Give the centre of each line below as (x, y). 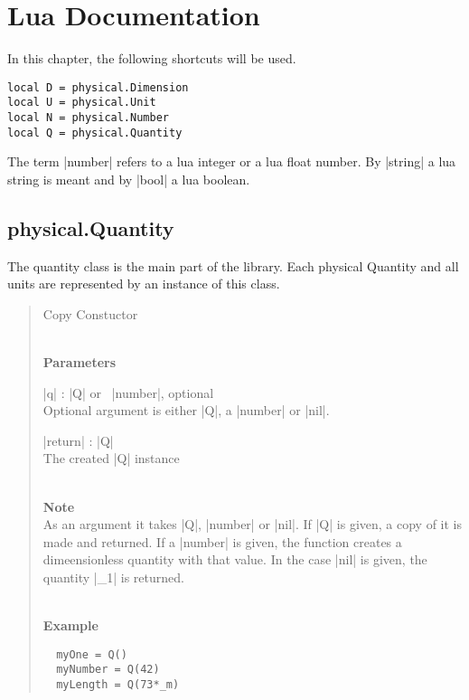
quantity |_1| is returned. (113, 577)
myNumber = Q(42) (108, 670)
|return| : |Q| (78, 440)
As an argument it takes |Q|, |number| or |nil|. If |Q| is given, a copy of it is (252, 524)
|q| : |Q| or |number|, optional (128, 392)
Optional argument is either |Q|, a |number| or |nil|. (186, 410)
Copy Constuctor (90, 313)
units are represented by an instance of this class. (144, 284)
